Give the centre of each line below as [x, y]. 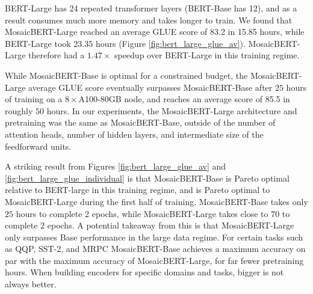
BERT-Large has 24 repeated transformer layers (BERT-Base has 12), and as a [151, 8]
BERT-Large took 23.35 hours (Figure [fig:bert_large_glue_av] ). [125, 43]
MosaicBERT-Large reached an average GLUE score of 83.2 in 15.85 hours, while [155, 32]
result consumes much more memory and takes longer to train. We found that [149, 20]
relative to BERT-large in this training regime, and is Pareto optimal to [138, 190]
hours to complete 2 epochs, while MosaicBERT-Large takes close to [142, 213]
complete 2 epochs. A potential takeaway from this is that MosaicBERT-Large [150, 225]
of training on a [34, 99]
